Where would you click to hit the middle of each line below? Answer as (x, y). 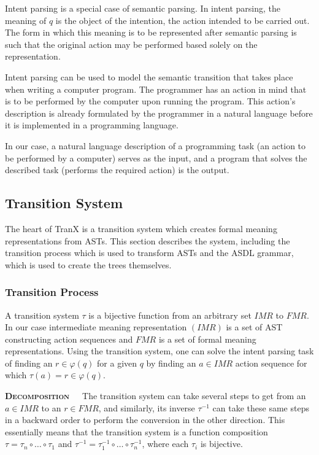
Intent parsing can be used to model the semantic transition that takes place (149, 76)
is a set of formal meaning (207, 339)
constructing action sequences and (69, 339)
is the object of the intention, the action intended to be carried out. (183, 20)
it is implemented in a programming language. (92, 125)
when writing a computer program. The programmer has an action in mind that (156, 89)
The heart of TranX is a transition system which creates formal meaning (141, 228)
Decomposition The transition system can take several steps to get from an (156, 396)
